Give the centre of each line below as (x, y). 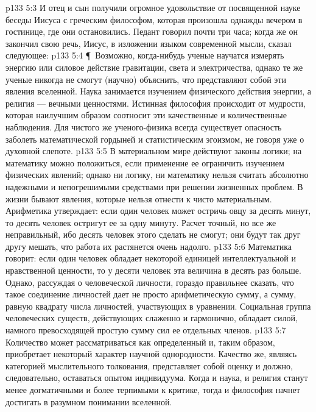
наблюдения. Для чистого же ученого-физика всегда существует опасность (144, 126)
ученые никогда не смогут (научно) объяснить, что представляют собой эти (146, 79)
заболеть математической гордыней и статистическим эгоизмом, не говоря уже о (155, 139)
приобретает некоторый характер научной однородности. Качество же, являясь (151, 354)
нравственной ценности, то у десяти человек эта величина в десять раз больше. (153, 270)
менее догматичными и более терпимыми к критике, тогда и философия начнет (153, 389)
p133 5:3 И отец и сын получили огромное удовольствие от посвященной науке (153, 7)
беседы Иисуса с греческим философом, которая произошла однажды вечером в (154, 19)
